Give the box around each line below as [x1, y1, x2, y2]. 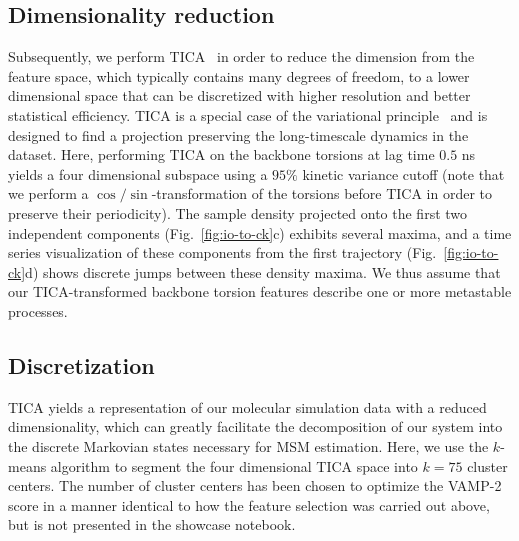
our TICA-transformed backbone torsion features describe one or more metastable [8, 281, 512, 302]
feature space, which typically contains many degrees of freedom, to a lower [8, 65, 470, 86]
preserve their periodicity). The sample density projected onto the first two [8, 202, 468, 223]
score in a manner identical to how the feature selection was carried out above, [8, 494, 490, 515]
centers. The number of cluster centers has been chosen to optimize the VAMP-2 [8, 475, 502, 496]
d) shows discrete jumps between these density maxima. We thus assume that [25, 261, 501, 282]
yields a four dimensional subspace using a [8, 163, 268, 184]
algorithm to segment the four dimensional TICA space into [50, 455, 418, 476]
